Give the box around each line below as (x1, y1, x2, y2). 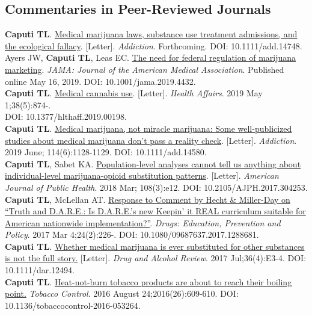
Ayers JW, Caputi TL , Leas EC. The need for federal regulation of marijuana (5, 51, 296, 64)
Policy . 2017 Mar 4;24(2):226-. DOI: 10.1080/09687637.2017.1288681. (5, 228, 259, 241)
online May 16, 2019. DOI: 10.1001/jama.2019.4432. (5, 75, 196, 87)
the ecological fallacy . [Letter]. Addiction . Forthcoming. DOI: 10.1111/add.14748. (5, 39, 302, 52)
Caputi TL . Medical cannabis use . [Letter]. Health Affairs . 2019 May (5, 87, 263, 99)
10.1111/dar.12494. (5, 264, 75, 276)
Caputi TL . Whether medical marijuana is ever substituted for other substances (5, 240, 305, 252)
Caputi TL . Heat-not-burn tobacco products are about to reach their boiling (5, 275, 292, 288)
